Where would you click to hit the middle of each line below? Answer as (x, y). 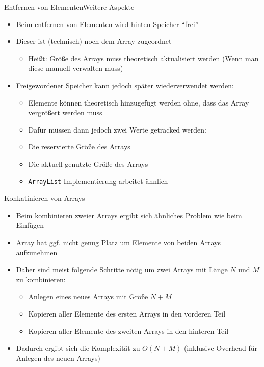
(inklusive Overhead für (220, 348)
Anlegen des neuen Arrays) (58, 358)
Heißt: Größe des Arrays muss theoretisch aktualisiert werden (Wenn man (143, 58)
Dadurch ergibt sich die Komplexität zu (78, 348)
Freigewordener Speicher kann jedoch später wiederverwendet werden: (125, 85)
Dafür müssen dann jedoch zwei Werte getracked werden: (117, 129)
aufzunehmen (37, 252)
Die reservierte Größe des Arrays (79, 147)
